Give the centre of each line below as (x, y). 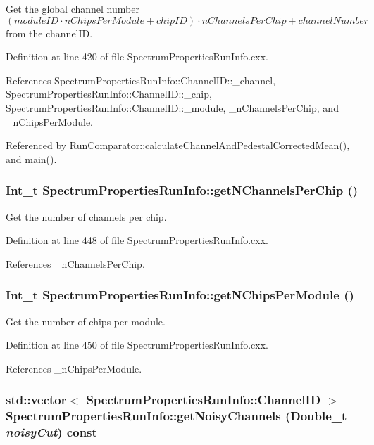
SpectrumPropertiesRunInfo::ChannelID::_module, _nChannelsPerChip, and (172, 107)
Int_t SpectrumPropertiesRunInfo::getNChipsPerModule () (180, 295)
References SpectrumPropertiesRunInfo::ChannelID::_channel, (141, 80)
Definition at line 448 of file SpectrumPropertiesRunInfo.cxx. (137, 240)
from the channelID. (49, 33)
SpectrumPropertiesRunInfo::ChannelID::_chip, (109, 94)
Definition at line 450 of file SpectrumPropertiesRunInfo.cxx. (137, 345)
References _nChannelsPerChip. (75, 263)
